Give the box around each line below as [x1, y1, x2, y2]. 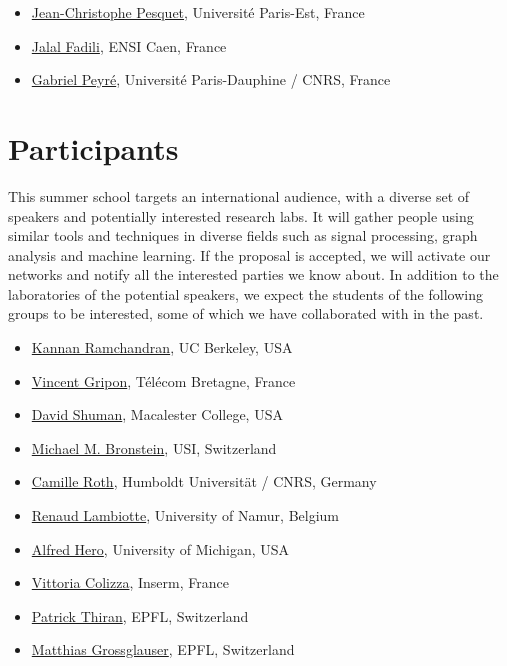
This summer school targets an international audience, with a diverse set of [8, 185, 470, 206]
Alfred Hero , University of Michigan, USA [31, 538, 290, 559]
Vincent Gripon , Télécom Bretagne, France [31, 370, 296, 391]
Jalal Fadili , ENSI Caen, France [31, 35, 227, 56]
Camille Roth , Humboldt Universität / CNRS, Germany [31, 471, 377, 492]
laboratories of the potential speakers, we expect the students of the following [8, 283, 483, 304]
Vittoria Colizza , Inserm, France [31, 572, 229, 593]
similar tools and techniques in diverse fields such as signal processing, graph [8, 225, 478, 246]
